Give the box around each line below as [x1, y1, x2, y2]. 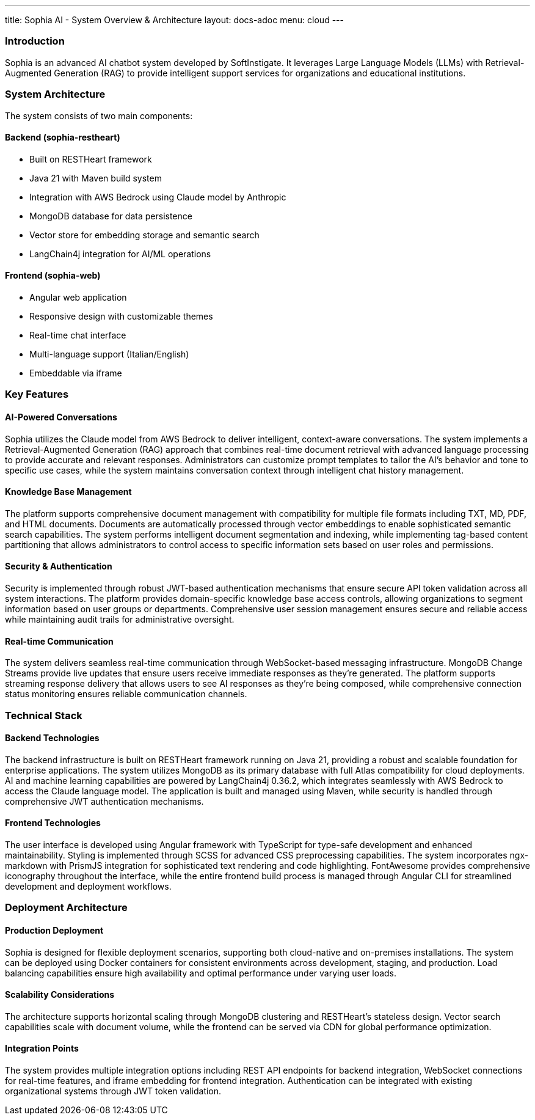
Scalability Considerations [5, 989, 115, 1000]
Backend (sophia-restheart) [5, 132, 120, 143]
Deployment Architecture [5, 901, 128, 914]
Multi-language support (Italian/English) [29, 348, 189, 359]
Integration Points [5, 1043, 79, 1054]
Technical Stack [5, 709, 82, 722]
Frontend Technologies [5, 818, 101, 829]
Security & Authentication [5, 561, 112, 572]
